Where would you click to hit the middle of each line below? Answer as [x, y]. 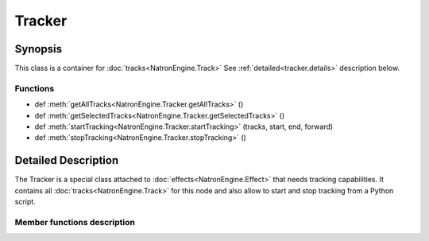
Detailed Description [67, 160]
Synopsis [39, 49]
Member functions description [75, 222]
